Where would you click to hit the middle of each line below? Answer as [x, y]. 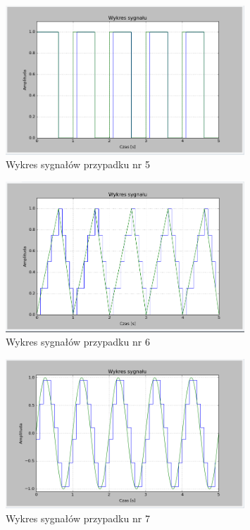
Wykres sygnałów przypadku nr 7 [78, 518]
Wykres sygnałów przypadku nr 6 [78, 342]
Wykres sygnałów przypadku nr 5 [78, 164]
